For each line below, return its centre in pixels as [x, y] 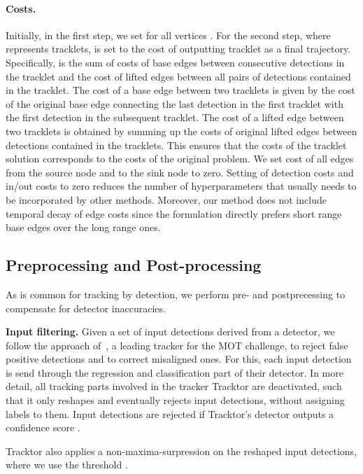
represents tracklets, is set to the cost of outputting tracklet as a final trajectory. [178, 49]
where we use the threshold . [67, 465]
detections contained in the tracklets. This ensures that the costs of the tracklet [176, 145]
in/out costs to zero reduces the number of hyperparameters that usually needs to [181, 186]
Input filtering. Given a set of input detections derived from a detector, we [170, 332]
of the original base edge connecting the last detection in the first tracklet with [175, 103]
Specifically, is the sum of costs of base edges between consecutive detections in [175, 62]
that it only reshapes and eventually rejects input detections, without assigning [175, 400]
